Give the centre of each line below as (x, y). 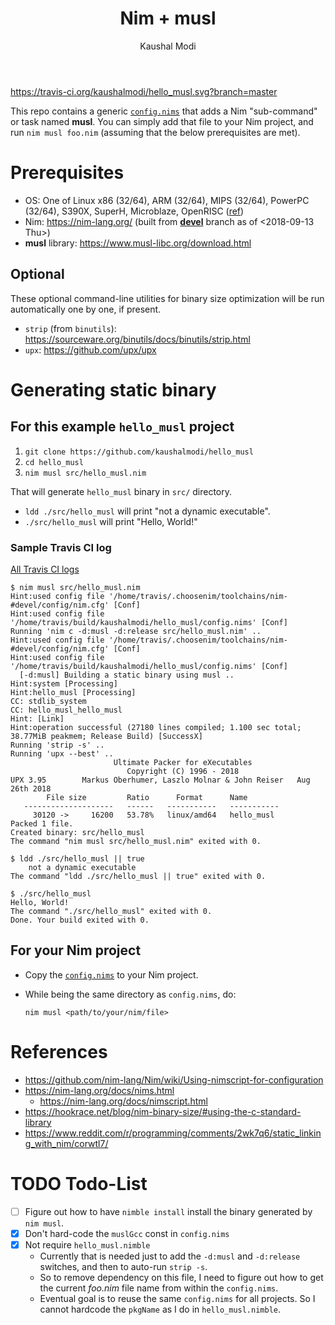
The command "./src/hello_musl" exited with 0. (111, 911)
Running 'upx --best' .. (62, 753)
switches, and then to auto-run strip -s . (123, 1266)
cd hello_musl (54, 462)
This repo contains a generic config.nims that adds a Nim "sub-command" (164, 111)
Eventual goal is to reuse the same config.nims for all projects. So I (177, 1298)
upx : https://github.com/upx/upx (90, 349)
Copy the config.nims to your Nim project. (111, 974)
